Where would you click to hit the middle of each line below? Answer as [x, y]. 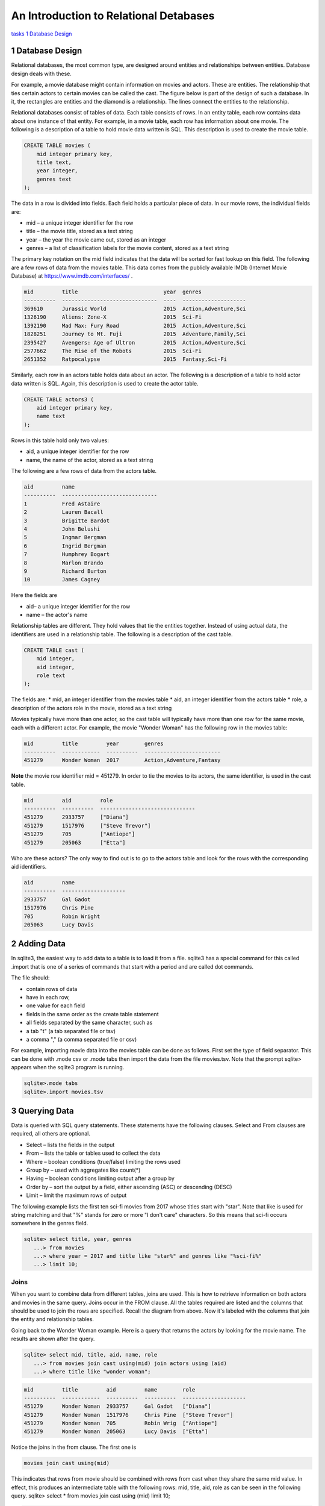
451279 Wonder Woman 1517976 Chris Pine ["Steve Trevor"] [128, 1415]
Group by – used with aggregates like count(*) [83, 1170]
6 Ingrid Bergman [65, 546]
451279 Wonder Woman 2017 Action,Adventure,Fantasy [122, 760]
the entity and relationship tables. [53, 1319]
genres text [54, 179]
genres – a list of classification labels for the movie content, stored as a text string [128, 248]
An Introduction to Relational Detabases [113, 16]
